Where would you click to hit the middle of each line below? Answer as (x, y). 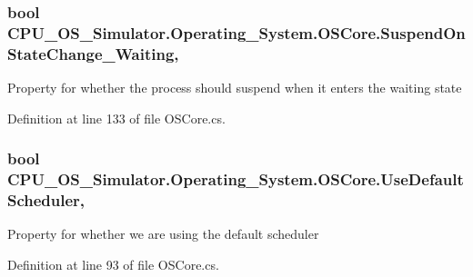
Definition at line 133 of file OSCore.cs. (116, 118)
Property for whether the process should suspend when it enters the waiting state (235, 88)
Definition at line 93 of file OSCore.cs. (113, 264)
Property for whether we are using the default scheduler (163, 234)
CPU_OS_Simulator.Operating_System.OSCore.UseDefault (236, 179)
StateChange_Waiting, (93, 53)
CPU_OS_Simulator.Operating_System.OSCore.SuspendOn (236, 32)
